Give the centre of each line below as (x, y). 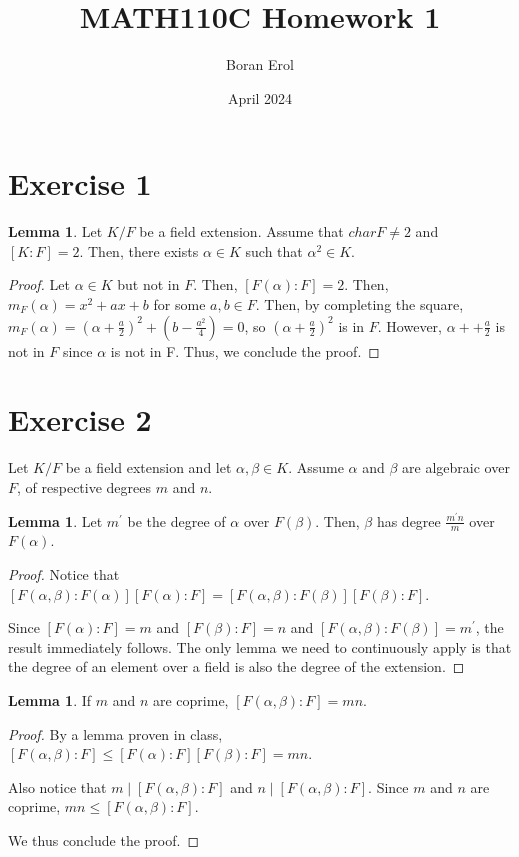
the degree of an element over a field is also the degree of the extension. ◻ (236, 666)
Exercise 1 (80, 183)
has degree (408, 520)
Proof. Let (39, 284)
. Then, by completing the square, (359, 304)
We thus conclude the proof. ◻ (104, 839)
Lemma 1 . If (50, 699)
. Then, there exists (139, 250)
